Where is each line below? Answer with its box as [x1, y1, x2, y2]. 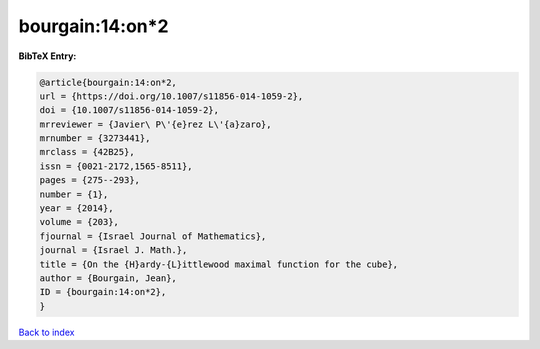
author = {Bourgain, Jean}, [39, 273, 177, 284]
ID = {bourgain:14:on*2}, [39, 286, 167, 298]
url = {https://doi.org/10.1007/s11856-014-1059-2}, [39, 90, 304, 102]
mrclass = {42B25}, [39, 146, 135, 158]
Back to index [18, 326, 75, 338]
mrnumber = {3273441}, [39, 133, 151, 144]
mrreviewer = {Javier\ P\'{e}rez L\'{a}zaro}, [39, 118, 272, 130]
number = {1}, [39, 188, 109, 200]
